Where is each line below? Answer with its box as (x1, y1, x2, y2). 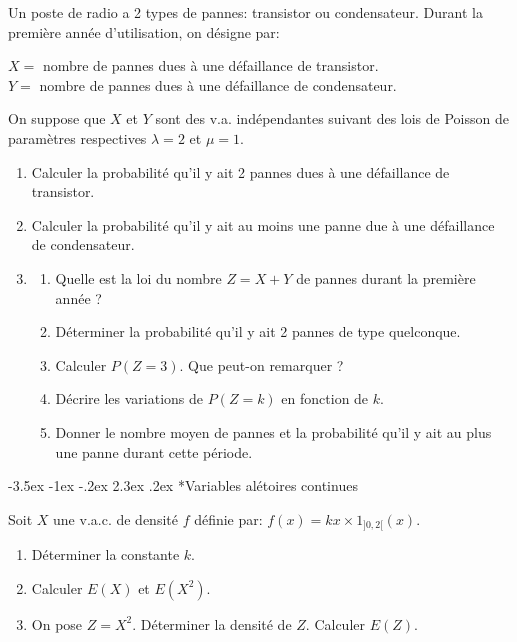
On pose (31, 613, 83, 634)
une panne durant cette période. (55, 441, 253, 462)
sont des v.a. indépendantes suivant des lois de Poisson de (155, 108, 509, 129)
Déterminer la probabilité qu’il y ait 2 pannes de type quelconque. (55, 321, 461, 342)
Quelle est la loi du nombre (55, 267, 222, 288)
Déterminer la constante (31, 544, 180, 565)
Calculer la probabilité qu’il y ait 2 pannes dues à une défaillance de (31, 161, 450, 182)
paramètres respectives (8, 127, 147, 148)
